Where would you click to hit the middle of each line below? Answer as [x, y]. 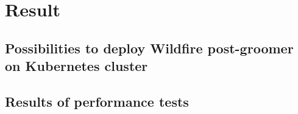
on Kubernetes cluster [76, 66]
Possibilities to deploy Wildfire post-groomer [149, 48]
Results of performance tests [97, 101]
